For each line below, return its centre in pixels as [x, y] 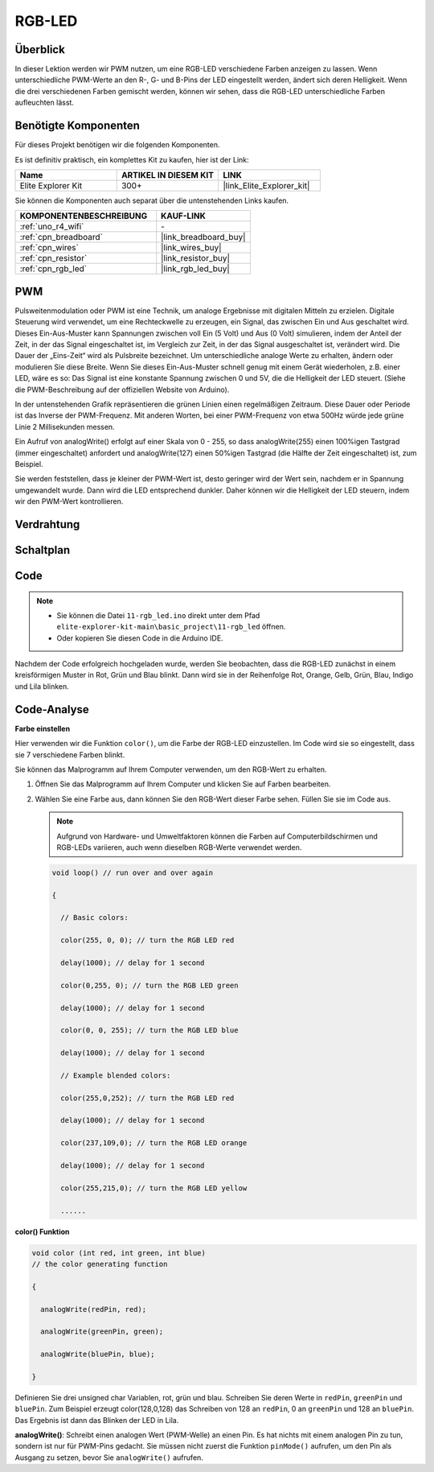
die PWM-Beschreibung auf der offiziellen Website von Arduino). [122, 390]
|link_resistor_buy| [196, 258]
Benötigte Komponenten [78, 126]
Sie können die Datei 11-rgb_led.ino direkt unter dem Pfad [158, 615]
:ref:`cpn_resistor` [53, 258]
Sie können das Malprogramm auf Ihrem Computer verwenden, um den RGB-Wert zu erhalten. [171, 769]
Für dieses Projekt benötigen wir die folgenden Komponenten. [117, 145]
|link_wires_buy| [191, 248]
